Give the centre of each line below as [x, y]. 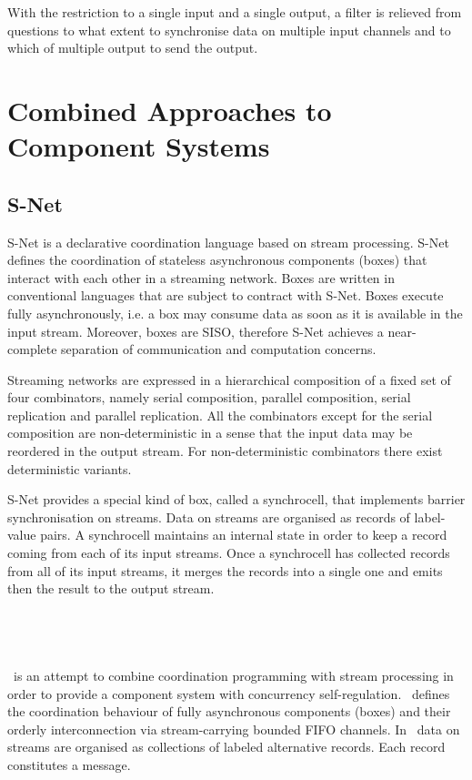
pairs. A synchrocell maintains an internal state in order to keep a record [244, 535]
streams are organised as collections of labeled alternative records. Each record [226, 747]
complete [32, 349]
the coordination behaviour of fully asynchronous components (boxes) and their [229, 711]
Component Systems [139, 146]
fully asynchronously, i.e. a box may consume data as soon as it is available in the [235, 313]
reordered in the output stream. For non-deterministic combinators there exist [225, 451]
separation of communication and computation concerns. [219, 349]
